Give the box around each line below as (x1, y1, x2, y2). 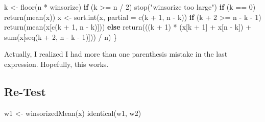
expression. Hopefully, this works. (4, 58, 109, 69)
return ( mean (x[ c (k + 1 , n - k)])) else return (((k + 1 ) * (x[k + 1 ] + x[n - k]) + (4, 21, 252, 32)
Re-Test (4, 83, 46, 99)
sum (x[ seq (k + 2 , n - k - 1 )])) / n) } (4, 31, 117, 42)
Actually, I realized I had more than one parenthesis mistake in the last (4, 48, 228, 59)
